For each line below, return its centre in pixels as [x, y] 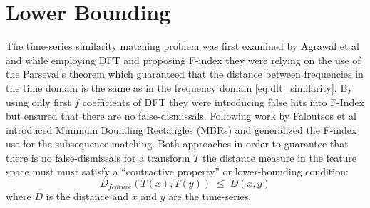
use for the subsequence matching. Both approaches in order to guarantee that [177, 144]
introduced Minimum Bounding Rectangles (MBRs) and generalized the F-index [181, 129]
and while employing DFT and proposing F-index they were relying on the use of [183, 59]
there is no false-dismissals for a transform [98, 157]
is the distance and [87, 196]
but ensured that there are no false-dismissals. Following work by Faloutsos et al [181, 116]
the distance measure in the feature [280, 157]
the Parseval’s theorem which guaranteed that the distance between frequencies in [185, 74]
